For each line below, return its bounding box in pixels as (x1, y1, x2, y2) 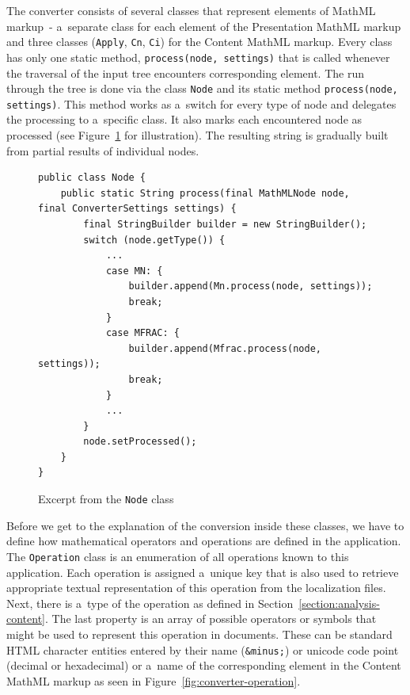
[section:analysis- (298, 594, 380, 611)
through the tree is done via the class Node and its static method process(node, (6, 80, 398, 97)
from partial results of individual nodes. (6, 142, 199, 158)
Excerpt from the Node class (38, 491, 174, 507)
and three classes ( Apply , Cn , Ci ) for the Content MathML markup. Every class (6, 33, 393, 50)
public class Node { (38, 172, 146, 184)
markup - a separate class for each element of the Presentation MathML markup (6, 17, 401, 34)
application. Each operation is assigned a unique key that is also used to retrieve (6, 563, 399, 580)
